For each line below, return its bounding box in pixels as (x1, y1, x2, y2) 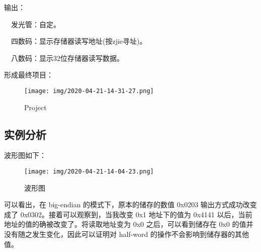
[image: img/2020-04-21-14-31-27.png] (24, 87, 154, 95)
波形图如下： (4, 150, 46, 160)
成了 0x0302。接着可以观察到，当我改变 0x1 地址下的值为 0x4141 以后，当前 (4, 209, 252, 219)
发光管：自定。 (11, 19, 60, 29)
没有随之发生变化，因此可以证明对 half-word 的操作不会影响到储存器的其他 (4, 229, 249, 239)
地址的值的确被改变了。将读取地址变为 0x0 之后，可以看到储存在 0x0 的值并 (4, 219, 253, 229)
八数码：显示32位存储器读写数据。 (11, 52, 124, 63)
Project (24, 102, 47, 112)
